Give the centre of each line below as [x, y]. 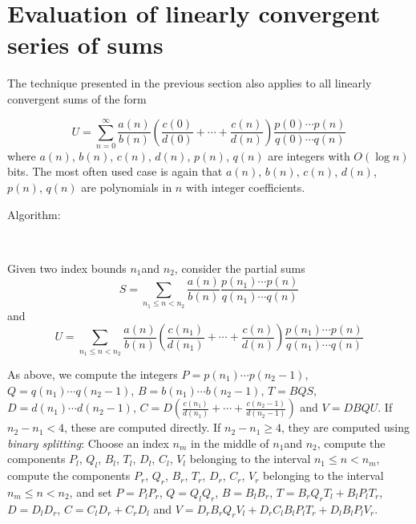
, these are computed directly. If [142, 427]
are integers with [309, 155]
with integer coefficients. [245, 187]
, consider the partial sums [240, 268]
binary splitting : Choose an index [88, 443]
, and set [91, 492]
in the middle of [230, 443]
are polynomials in [127, 187]
